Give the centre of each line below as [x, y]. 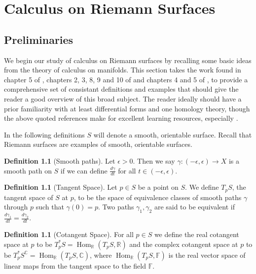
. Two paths [116, 207]
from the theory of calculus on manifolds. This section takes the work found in [123, 70]
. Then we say [154, 160]
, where [101, 255]
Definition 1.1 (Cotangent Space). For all [69, 234]
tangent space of [29, 197]
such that [50, 207]
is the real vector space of [207, 255]
